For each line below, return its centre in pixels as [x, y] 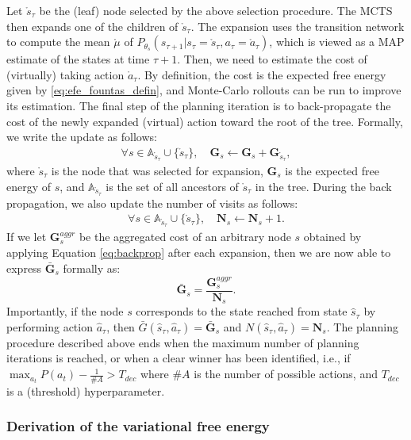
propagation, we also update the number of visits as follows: [152, 203]
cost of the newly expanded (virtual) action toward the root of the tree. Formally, [205, 121]
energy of [29, 186]
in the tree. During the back [323, 186]
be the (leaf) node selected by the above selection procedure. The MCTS [216, 10]
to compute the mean [58, 42]
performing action [50, 326]
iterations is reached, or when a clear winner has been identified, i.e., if [179, 358]
